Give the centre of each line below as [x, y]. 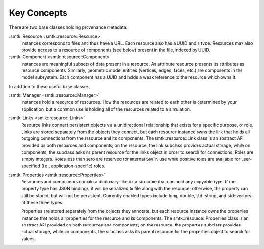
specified [31, 166]
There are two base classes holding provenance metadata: [68, 27]
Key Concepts [38, 13]
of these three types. [42, 202]
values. [29, 238]
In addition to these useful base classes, [50, 86]
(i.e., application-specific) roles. [73, 166]
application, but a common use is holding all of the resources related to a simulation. [106, 109]
